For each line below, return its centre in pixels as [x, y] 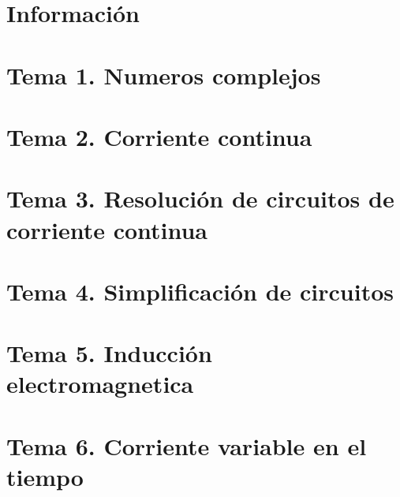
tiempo [45, 476]
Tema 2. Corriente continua [159, 136]
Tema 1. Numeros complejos [164, 75]
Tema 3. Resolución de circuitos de [200, 198]
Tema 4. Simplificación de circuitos [200, 291]
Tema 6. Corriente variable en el [187, 445]
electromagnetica [100, 384]
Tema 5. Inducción [109, 353]
